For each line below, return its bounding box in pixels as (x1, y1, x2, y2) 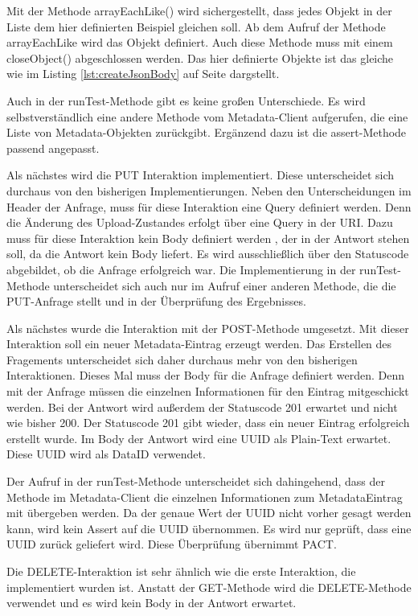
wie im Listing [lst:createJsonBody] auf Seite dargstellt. (6, 65, 280, 82)
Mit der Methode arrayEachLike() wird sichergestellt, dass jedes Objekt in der (6, 2, 392, 18)
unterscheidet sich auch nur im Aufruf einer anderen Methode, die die (53, 277, 396, 294)
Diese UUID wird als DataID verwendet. (6, 446, 206, 462)
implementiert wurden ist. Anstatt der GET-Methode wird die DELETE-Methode (6, 578, 412, 595)
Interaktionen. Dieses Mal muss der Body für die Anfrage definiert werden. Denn (6, 367, 405, 384)
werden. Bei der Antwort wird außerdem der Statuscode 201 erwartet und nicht (6, 398, 398, 415)
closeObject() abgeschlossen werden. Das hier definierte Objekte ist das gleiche (6, 49, 394, 66)
